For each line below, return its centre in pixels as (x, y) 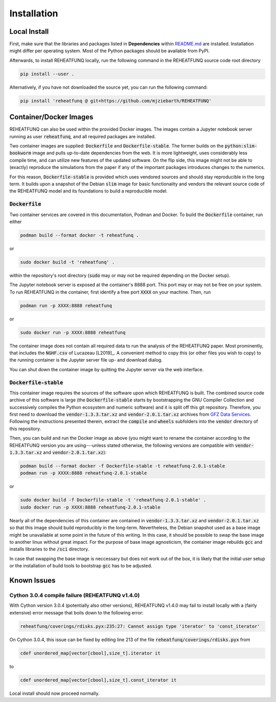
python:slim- (241, 146)
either (16, 221)
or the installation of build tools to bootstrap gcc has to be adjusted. (81, 566)
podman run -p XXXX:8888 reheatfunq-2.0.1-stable (84, 473)
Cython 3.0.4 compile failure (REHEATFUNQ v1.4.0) (75, 595)
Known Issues (32, 580)
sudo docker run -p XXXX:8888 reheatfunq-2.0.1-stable (90, 507)
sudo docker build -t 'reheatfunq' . (67, 262)
